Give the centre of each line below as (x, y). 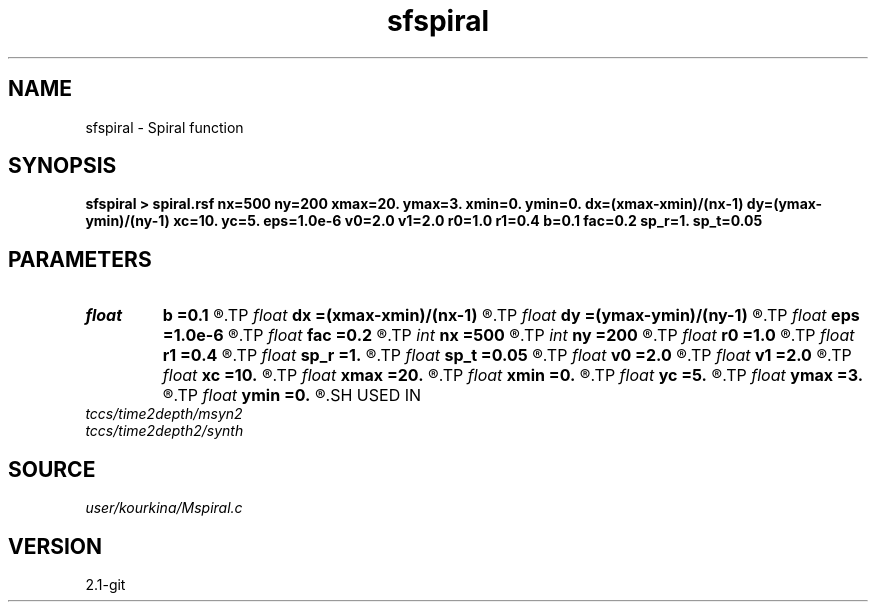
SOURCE (52, 469)
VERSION (55, 546)
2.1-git (105, 584)
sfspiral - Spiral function (164, 127)
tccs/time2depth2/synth (164, 431)
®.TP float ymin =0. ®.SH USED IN (292, 395)
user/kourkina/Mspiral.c (164, 508)
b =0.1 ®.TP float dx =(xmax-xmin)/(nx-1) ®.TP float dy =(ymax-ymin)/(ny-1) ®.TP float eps (511, 315)
